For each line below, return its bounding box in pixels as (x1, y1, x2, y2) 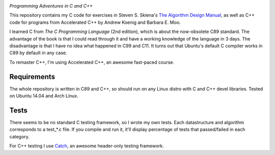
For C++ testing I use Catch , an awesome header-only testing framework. (9, 143, 164, 149)
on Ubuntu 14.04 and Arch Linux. (9, 93, 78, 99)
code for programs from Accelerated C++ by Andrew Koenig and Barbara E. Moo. (9, 19, 181, 25)
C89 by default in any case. (9, 50, 67, 56)
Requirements (9, 72, 56, 81)
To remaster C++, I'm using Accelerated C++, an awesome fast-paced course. (9, 59, 175, 65)
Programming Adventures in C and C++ (9, 3, 93, 9)
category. (9, 133, 30, 139)
